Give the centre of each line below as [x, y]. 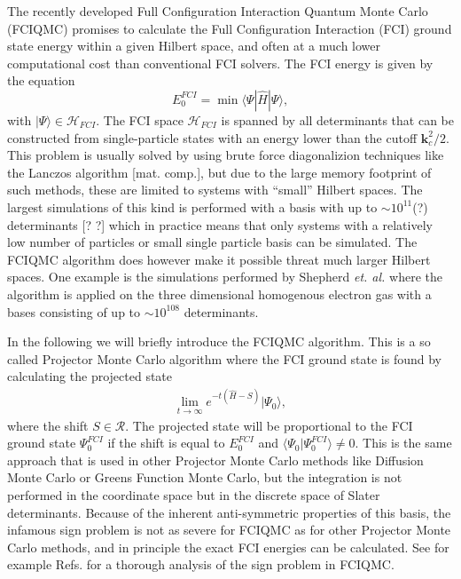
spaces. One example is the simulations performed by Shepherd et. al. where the [225, 277]
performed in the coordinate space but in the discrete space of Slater [194, 495]
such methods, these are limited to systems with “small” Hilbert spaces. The [215, 190]
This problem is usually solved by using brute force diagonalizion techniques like [226, 155]
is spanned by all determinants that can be [337, 119]
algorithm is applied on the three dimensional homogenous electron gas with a [219, 293]
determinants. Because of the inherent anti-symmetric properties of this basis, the [229, 512]
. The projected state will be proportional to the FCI [269, 425]
